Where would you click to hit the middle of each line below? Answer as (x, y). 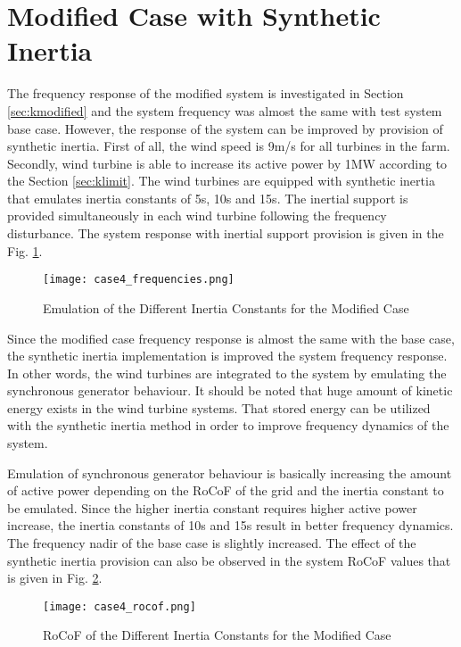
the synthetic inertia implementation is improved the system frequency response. (227, 356)
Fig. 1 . (25, 250)
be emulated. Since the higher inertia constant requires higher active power (212, 507)
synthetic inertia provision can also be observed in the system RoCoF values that (229, 560)
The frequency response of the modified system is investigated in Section (206, 93)
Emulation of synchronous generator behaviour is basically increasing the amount (230, 473)
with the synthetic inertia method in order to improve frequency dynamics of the (228, 425)
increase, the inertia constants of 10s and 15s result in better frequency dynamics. (230, 525)
